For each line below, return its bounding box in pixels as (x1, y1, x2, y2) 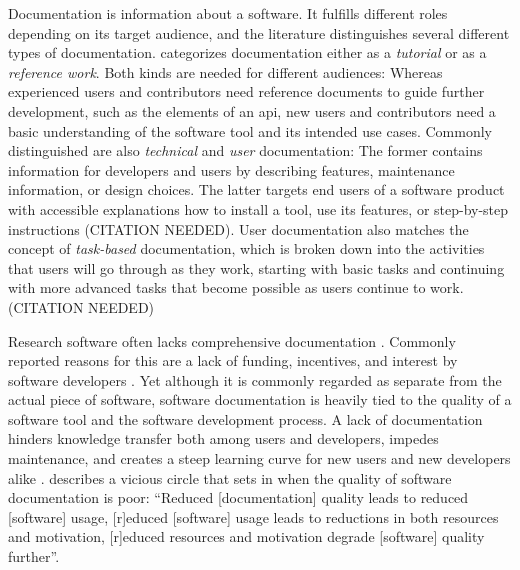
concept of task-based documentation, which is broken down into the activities (8, 238, 485, 259)
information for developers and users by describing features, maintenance (8, 159, 455, 180)
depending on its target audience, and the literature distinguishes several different (8, 22, 510, 43)
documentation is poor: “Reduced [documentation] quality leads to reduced (8, 487, 469, 508)
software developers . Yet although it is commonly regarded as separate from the (8, 369, 502, 390)
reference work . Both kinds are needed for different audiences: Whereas (8, 61, 443, 82)
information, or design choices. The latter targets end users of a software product (8, 179, 505, 200)
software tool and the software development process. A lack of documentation (8, 408, 483, 429)
